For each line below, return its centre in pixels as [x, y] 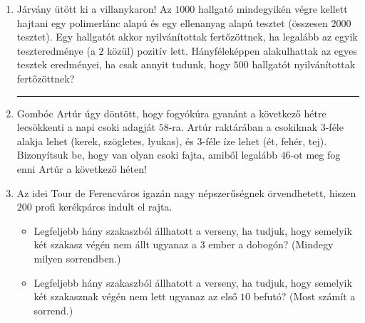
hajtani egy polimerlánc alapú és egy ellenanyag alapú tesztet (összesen [172, 22]
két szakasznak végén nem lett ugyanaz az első [135, 296]
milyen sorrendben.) [77, 258]
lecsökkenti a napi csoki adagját [86, 127]
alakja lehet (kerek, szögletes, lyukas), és [105, 141]
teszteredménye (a [56, 50]
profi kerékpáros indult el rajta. [104, 207]
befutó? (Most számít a [304, 296]
